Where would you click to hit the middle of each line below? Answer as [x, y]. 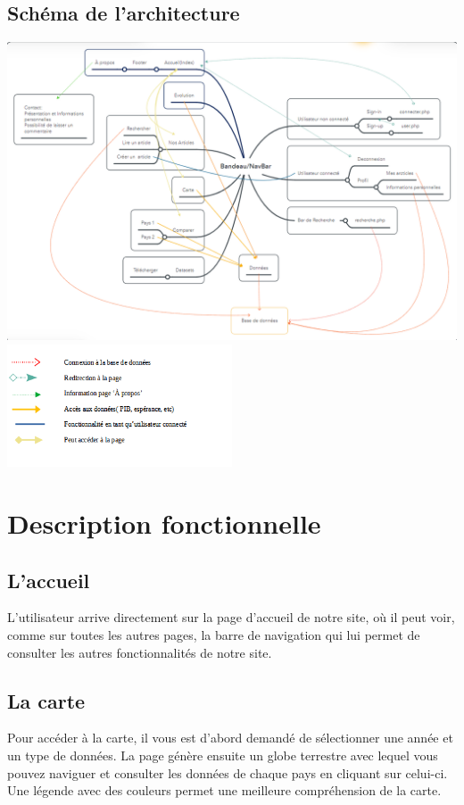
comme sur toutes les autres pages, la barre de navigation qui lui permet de [214, 634]
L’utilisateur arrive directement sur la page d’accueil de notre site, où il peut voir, [231, 617]
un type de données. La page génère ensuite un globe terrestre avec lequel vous [223, 755]
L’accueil [49, 580]
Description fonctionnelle [164, 523]
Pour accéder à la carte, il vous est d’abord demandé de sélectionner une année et [230, 738]
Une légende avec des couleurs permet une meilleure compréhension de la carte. [224, 790]
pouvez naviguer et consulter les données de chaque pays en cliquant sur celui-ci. [228, 772]
